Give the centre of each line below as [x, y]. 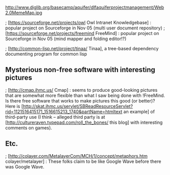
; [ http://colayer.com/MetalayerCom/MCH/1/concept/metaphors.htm [77, 156]
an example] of [139, 112]
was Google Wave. [25, 166]
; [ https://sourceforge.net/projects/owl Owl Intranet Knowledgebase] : [78, 23]
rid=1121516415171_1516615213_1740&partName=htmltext [64, 112]
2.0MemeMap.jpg [24, 13]
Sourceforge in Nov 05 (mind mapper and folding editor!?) [66, 39]
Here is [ [14, 106]
